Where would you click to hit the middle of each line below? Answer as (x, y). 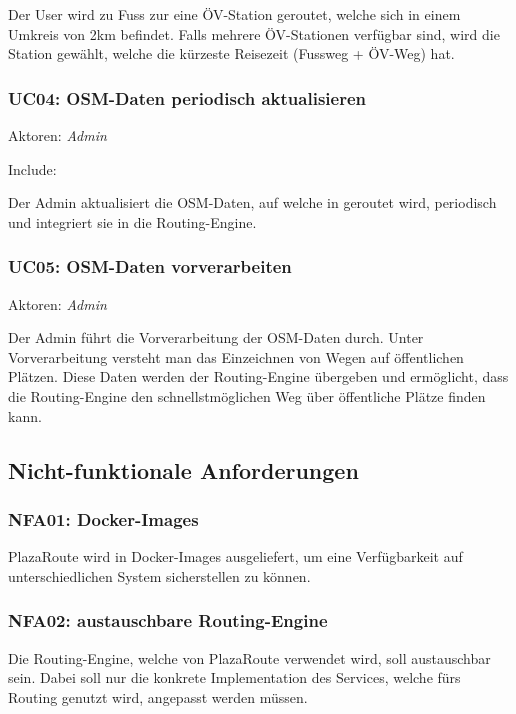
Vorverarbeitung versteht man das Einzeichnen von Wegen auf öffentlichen (236, 356)
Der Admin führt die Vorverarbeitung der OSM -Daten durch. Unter (216, 337)
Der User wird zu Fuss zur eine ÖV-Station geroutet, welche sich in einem (234, 14)
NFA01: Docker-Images (103, 518)
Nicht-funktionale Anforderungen (183, 469)
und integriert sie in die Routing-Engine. (132, 221)
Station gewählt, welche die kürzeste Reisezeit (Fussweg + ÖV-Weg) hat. (231, 53)
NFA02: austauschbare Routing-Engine (168, 620)
